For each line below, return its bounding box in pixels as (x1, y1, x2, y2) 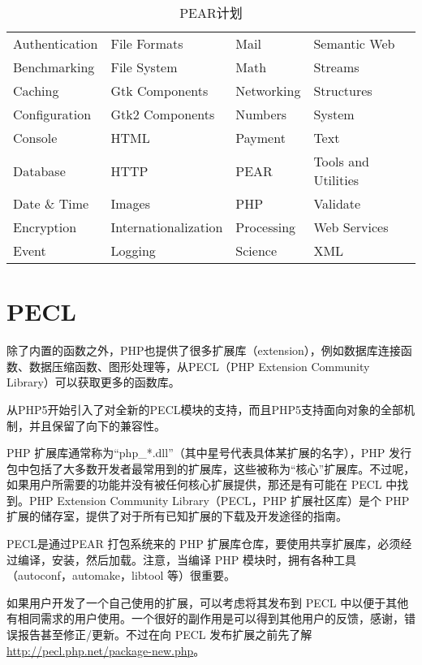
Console (13, 128, 58, 147)
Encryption (13, 218, 77, 236)
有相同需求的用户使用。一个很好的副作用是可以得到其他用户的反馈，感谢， (6, 610, 404, 627)
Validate (313, 194, 361, 213)
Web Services (313, 218, 389, 236)
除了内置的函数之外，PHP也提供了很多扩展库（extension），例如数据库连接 (6, 342, 401, 359)
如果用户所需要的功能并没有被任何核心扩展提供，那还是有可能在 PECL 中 (6, 476, 398, 493)
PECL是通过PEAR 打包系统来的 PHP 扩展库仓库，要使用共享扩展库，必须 (6, 535, 401, 552)
